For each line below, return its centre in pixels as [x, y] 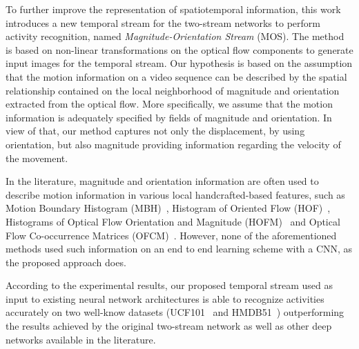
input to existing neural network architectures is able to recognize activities [165, 298]
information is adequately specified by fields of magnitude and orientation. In [169, 117]
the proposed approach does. [66, 262]
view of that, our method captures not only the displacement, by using [155, 131]
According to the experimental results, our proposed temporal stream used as [169, 285]
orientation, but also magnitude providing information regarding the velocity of [173, 144]
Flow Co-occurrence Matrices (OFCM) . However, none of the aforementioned [171, 235]
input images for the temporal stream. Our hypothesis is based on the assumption [179, 63]
